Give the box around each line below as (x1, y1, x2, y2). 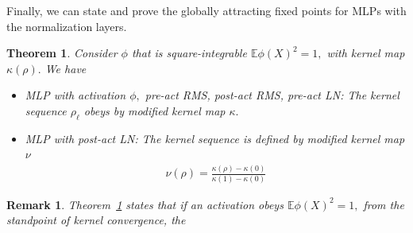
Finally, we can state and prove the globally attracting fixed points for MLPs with (6, 2, 407, 18)
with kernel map (326, 45, 405, 61)
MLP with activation (25, 87, 126, 103)
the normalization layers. (6, 17, 127, 34)
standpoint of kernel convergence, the (6, 212, 186, 228)
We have (44, 60, 87, 76)
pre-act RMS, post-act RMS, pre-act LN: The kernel (145, 87, 399, 103)
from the (363, 196, 404, 212)
